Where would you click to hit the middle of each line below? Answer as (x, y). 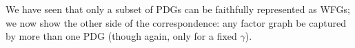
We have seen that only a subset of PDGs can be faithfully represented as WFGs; (178, 9)
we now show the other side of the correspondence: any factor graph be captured (176, 22)
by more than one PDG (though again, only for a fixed (121, 36)
